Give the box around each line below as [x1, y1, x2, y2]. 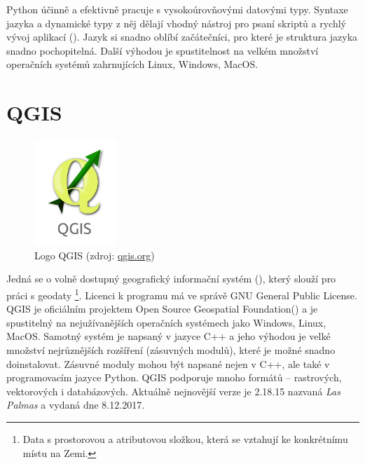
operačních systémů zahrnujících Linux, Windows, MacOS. [6, 57, 259, 71]
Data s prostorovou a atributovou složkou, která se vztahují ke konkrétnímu [22, 432, 348, 446]
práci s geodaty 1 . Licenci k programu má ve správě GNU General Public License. [6, 286, 357, 302]
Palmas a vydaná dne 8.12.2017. [6, 397, 145, 412]
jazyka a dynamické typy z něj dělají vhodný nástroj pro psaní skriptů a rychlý [6, 15, 346, 30]
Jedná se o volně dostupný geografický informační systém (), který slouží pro [6, 271, 336, 286]
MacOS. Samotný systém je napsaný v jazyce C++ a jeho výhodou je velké [6, 329, 331, 343]
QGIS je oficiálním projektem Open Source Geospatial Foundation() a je [6, 301, 318, 316]
